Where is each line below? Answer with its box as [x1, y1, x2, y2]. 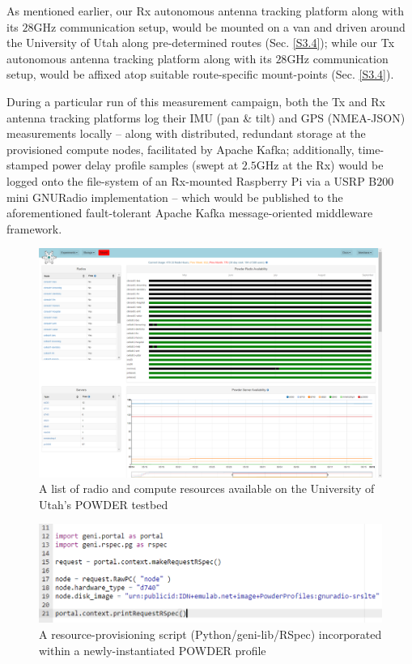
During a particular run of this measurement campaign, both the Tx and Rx [6, 92, 385, 109]
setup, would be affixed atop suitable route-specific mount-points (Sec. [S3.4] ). [6, 66, 394, 83]
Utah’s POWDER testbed [39, 495, 168, 512]
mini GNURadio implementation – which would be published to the [6, 188, 343, 205]
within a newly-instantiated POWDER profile [39, 641, 266, 658]
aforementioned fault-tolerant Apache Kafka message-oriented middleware [6, 204, 373, 221]
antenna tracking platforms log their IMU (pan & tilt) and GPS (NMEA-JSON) [6, 109, 406, 126]
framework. [6, 220, 62, 237]
